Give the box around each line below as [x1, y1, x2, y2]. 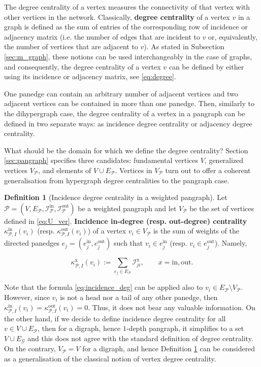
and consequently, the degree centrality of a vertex [4, 61, 161, 72]
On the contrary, [4, 343, 56, 354]
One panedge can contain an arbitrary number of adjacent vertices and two [4, 88, 238, 98]
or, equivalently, [208, 31, 257, 42]
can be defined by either [169, 61, 244, 72]
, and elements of [38, 164, 91, 175]
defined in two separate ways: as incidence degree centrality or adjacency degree [4, 118, 252, 128]
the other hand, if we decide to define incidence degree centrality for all [4, 313, 226, 323]
